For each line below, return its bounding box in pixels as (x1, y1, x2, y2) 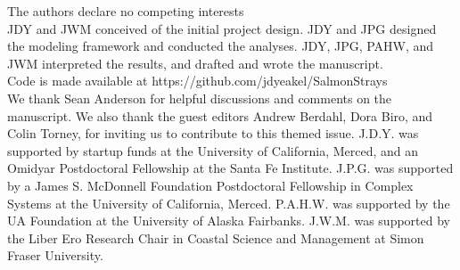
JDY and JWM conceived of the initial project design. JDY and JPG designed (7, 19, 437, 37)
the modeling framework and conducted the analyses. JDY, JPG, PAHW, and (7, 37, 434, 55)
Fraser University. (7, 246, 103, 265)
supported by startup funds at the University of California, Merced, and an (7, 141, 419, 160)
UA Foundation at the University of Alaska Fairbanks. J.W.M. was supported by (7, 211, 450, 230)
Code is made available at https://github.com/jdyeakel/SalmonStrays (7, 71, 388, 90)
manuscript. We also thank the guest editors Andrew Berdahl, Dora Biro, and (7, 106, 433, 125)
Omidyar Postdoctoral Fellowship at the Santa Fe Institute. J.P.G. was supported (7, 159, 454, 177)
